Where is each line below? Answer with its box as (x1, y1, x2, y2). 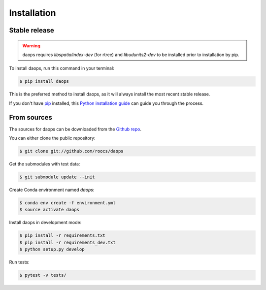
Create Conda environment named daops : (9, 187, 95, 193)
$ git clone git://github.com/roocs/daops (19, 148, 124, 154)
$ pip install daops (19, 79, 69, 84)
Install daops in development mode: (9, 220, 82, 226)
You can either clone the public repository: (9, 135, 96, 141)
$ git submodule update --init (19, 174, 96, 180)
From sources (9, 113, 53, 122)
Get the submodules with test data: (9, 161, 80, 167)
